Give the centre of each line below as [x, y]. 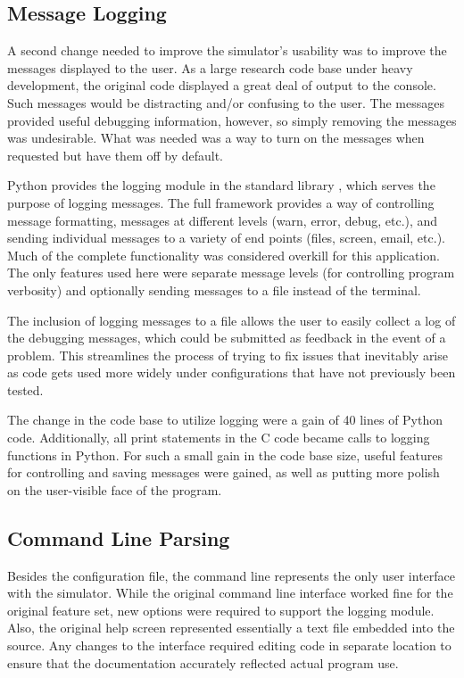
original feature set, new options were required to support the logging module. [221, 610]
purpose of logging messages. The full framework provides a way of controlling [221, 202]
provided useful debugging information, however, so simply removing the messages [232, 120]
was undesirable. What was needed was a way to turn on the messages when [216, 138]
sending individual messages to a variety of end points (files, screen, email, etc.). [226, 238]
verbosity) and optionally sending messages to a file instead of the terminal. [214, 289]
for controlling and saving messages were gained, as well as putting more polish [224, 472]
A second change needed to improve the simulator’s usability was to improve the [227, 50]
